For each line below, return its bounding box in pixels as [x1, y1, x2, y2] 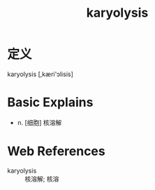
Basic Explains [7, 94, 94, 110]
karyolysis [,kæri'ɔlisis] [7, 70, 73, 78]
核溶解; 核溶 [24, 175, 59, 183]
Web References [7, 143, 106, 159]
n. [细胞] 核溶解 [17, 118, 62, 126]
